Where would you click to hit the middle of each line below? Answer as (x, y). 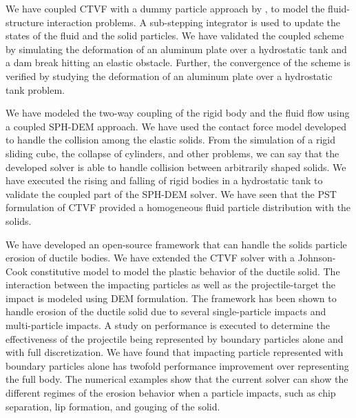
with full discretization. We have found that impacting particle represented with (175, 352)
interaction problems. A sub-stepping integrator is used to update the (194, 22)
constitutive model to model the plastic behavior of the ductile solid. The (185, 271)
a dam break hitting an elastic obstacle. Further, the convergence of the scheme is (178, 62)
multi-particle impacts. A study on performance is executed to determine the (168, 325)
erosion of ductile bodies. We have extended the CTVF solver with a (150, 258)
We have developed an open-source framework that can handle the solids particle (176, 244)
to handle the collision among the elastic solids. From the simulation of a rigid (170, 140)
